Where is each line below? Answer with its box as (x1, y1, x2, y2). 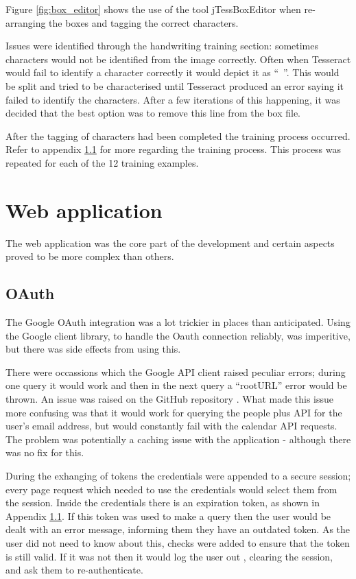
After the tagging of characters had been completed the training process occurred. (5, 128, 351, 143)
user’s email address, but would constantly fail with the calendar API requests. (5, 418, 337, 433)
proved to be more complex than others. (5, 249, 174, 263)
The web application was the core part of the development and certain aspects (5, 235, 335, 250)
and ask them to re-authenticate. (5, 563, 143, 577)
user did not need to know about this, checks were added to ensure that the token (5, 535, 350, 550)
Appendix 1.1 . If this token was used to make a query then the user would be (5, 508, 331, 523)
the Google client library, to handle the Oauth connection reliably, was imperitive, (5, 328, 351, 342)
